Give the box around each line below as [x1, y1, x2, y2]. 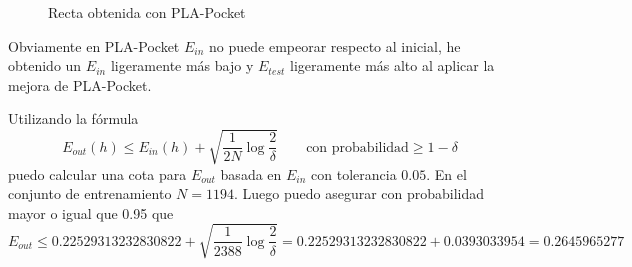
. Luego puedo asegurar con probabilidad [233, 183, 485, 204]
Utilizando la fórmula [8, 108, 139, 129]
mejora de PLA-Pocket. [8, 74, 152, 95]
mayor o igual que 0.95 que [8, 202, 174, 223]
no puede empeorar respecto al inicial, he [209, 35, 461, 56]
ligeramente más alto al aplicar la [290, 55, 495, 76]
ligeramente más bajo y [110, 55, 254, 76]
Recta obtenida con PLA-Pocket [48, 2, 246, 22]
